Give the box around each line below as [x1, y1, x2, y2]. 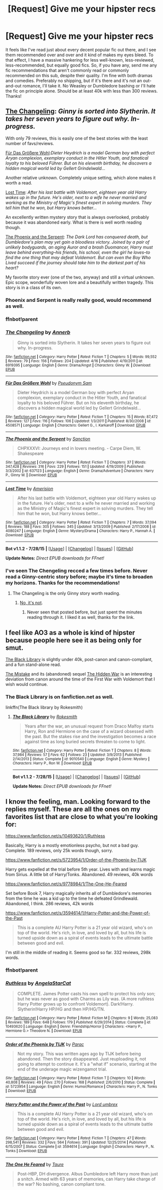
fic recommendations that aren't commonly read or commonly [5, 67, 129, 73]
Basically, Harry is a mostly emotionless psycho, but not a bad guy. [5, 843, 139, 848]
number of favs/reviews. [5, 140, 55, 146]
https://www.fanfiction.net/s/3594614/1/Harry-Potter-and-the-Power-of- [5, 910, 150, 916]
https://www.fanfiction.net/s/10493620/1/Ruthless [5, 833, 105, 839]
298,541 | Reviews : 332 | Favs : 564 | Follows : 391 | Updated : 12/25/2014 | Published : [5, 1140, 147, 1145]
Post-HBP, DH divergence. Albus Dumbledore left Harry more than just [17, 1171, 158, 1177]
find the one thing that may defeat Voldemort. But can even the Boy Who [5, 254, 151, 260]
